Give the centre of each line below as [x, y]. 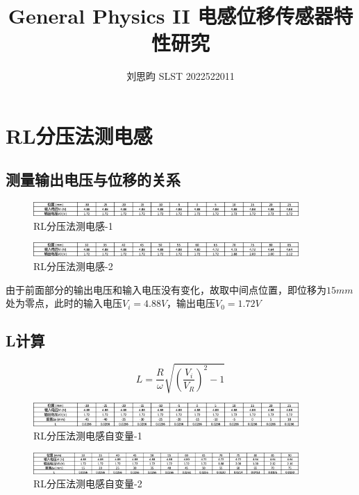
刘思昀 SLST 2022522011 [181, 76]
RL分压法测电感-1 [73, 225]
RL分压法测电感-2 [73, 266]
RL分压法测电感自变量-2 [88, 484]
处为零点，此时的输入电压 [64, 303]
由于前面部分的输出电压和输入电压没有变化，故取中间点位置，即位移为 [166, 289]
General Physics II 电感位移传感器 [171, 16]
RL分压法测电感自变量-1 [88, 436]
